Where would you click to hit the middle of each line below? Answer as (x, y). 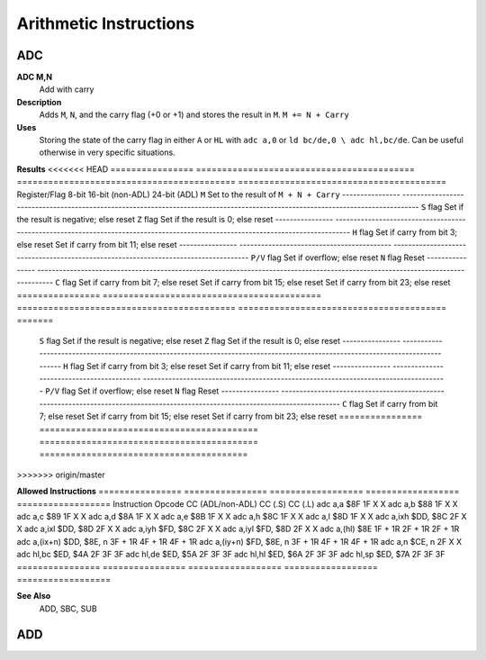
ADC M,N (35, 77)
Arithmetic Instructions (106, 23)
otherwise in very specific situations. (107, 152)
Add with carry (67, 89)
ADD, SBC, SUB (68, 609)
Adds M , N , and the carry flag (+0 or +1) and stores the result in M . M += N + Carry (194, 115)
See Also (34, 596)
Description (39, 102)
